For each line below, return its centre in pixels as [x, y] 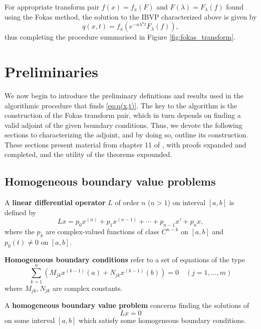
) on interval [187, 202]
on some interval [30, 320]
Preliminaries [51, 71]
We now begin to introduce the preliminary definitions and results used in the [124, 95]
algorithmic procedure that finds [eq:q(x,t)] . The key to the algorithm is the [121, 105]
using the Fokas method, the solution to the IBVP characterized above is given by [131, 16]
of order [127, 202]
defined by [21, 212]
